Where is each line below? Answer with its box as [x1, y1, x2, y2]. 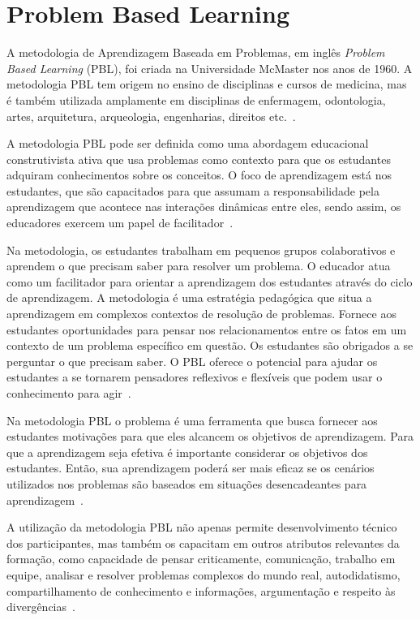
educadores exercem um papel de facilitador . [6, 214, 234, 231]
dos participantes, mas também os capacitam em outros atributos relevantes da [6, 534, 400, 551]
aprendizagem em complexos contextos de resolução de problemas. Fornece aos [6, 305, 396, 322]
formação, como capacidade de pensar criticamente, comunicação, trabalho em [6, 550, 396, 567]
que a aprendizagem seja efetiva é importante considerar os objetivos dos [6, 443, 368, 460]
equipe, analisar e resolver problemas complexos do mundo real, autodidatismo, [6, 566, 401, 583]
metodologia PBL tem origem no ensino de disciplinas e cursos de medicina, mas [6, 75, 407, 93]
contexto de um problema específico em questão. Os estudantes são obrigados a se [6, 337, 414, 354]
